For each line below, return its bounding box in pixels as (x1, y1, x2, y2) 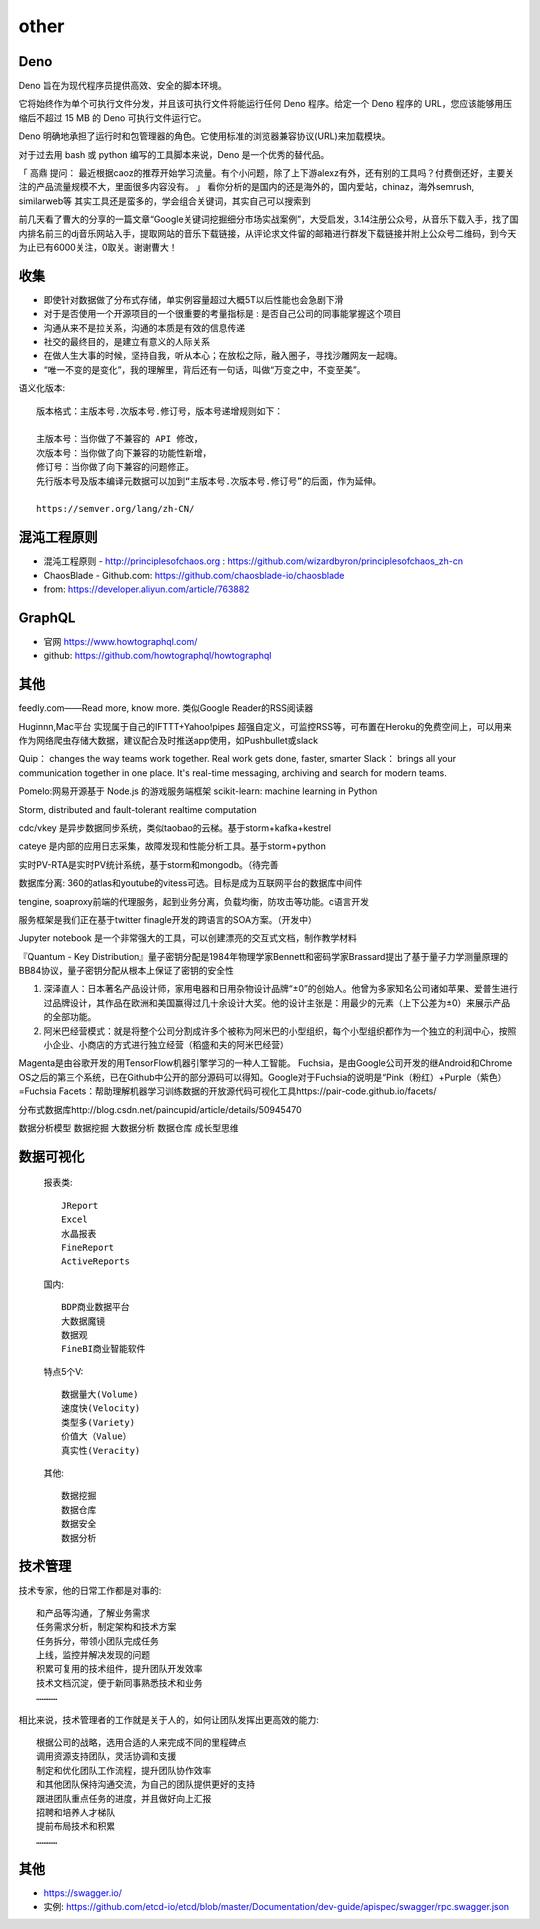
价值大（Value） (61, 1431, 132, 1442)
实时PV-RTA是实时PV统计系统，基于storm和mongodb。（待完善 (18, 858, 279, 870)
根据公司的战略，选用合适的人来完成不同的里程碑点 (36, 1737, 247, 1749)
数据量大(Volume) (61, 1389, 139, 1400)
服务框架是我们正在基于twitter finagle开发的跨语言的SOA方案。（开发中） (18, 913, 317, 925)
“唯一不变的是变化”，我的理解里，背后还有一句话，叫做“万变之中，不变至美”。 (43, 363, 366, 375)
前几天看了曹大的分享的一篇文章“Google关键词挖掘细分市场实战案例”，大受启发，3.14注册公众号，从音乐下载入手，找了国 (18, 213, 519, 225)
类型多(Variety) (61, 1416, 135, 1428)
